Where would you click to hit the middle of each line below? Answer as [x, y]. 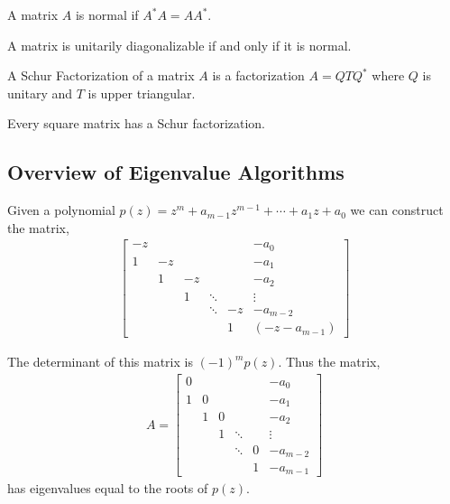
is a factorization [258, 75]
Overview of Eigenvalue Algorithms [176, 172]
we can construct [397, 210]
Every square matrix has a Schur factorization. [137, 123]
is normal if [107, 14]
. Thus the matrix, [329, 362]
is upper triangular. [142, 93]
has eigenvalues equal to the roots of [108, 488]
